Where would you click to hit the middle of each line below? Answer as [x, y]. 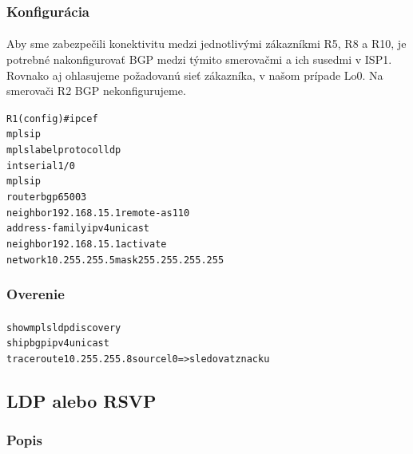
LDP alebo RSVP [81, 401]
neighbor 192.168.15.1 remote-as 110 [98, 213]
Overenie [36, 294]
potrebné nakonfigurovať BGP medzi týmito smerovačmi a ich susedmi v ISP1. [199, 59]
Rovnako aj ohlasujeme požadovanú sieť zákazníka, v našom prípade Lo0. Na [195, 75]
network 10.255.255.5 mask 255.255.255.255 [115, 260]
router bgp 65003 [47, 197]
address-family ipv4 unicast [78, 229]
